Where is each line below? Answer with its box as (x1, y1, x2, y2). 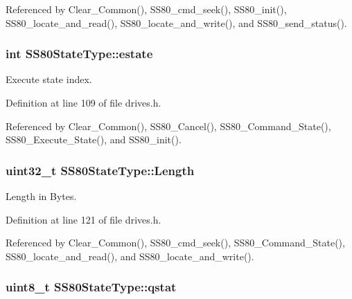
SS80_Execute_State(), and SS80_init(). (6, 132, 182, 147)
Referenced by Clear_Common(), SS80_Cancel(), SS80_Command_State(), (6, 118, 331, 133)
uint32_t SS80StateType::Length (6, 161, 195, 179)
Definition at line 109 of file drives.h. (6, 96, 161, 109)
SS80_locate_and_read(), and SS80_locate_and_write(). (6, 248, 254, 263)
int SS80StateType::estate (6, 45, 153, 62)
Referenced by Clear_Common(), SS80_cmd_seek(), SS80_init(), (6, 2, 287, 16)
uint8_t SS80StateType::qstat (6, 278, 177, 296)
